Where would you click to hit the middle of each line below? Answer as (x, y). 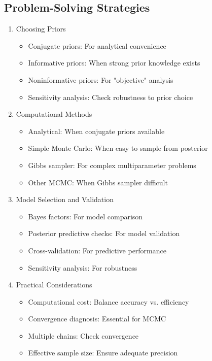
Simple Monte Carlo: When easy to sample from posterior (118, 148)
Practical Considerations (54, 285)
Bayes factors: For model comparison (85, 216)
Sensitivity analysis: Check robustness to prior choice (111, 97)
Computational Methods (54, 114)
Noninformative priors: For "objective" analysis (101, 79)
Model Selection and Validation (65, 199)
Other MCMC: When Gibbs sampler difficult (98, 182)
